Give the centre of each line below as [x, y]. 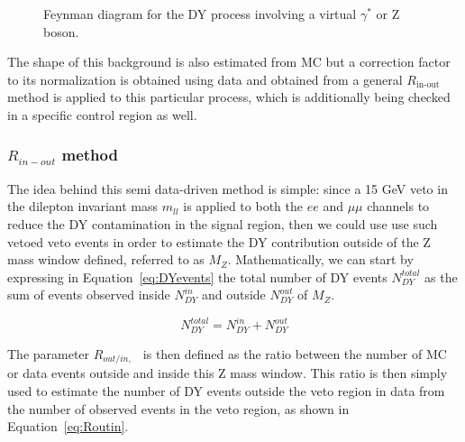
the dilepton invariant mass [83, 206]
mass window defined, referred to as [106, 259]
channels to [398, 206]
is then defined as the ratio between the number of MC [295, 353]
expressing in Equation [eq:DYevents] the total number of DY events [197, 276]
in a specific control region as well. [102, 114]
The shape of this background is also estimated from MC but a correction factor [229, 62]
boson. [61, 31]
